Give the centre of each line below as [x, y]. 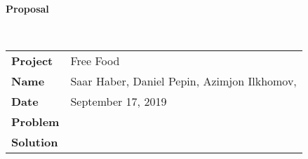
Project [32, 61]
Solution [35, 142]
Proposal [27, 8]
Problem [35, 122]
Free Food [95, 61]
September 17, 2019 [119, 102]
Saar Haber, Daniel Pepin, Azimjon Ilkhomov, [183, 81]
